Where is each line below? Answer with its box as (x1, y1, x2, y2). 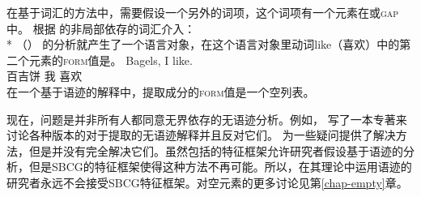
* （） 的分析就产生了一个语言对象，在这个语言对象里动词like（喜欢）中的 (6, 36, 400, 53)
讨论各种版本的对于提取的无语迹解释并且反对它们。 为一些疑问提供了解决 (6, 126, 396, 143)
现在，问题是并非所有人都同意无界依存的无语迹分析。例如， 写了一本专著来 (6, 110, 407, 127)
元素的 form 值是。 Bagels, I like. (28, 51, 193, 68)
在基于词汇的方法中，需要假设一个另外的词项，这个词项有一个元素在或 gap (6, 4, 399, 20)
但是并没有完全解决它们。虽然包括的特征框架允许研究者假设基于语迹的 (28, 142, 403, 159)
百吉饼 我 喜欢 (6, 67, 83, 84)
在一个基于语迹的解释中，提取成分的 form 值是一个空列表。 (6, 83, 315, 100)
